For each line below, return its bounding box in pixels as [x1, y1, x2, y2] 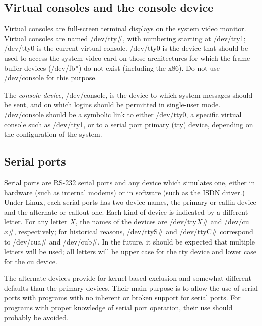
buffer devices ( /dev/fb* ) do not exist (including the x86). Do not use [4, 62, 220, 73]
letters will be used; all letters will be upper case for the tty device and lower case [4, 246, 257, 257]
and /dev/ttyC [166, 226, 212, 236]
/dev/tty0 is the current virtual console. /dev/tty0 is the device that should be [4, 43, 248, 53]
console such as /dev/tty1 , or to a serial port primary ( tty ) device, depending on [4, 119, 253, 129]
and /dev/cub [49, 236, 92, 247]
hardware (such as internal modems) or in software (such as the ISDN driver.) [4, 187, 245, 197]
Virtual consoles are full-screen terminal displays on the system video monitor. [4, 23, 246, 34]
